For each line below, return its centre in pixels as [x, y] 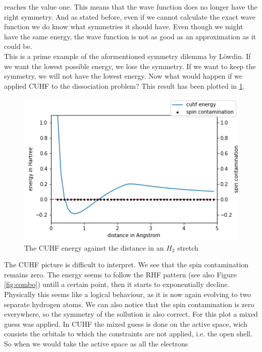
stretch [188, 247]
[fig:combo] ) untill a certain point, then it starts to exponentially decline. [117, 284]
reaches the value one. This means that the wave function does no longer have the [131, 7]
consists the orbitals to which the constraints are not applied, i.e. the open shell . [128, 334]
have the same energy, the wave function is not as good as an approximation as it [130, 36]
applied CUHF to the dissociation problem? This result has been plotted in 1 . [124, 85]
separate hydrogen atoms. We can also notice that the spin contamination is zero [129, 304]
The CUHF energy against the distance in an [94, 247]
